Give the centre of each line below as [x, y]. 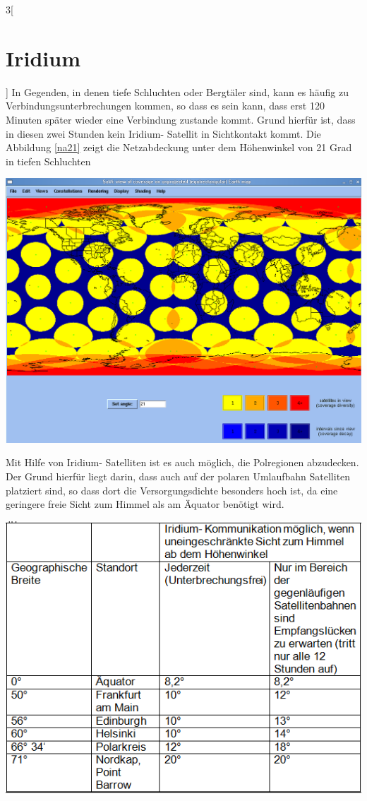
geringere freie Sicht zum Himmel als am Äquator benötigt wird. [145, 504]
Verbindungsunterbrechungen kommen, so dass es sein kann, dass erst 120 [165, 106]
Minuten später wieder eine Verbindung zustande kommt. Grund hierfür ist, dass [181, 119]
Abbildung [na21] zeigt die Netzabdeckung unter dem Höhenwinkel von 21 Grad [179, 147]
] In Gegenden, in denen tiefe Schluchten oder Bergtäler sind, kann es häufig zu [177, 91]
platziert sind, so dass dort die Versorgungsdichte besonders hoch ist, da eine [172, 490]
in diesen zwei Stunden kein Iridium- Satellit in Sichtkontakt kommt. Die [163, 133]
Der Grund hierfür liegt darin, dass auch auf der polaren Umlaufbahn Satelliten [178, 476]
